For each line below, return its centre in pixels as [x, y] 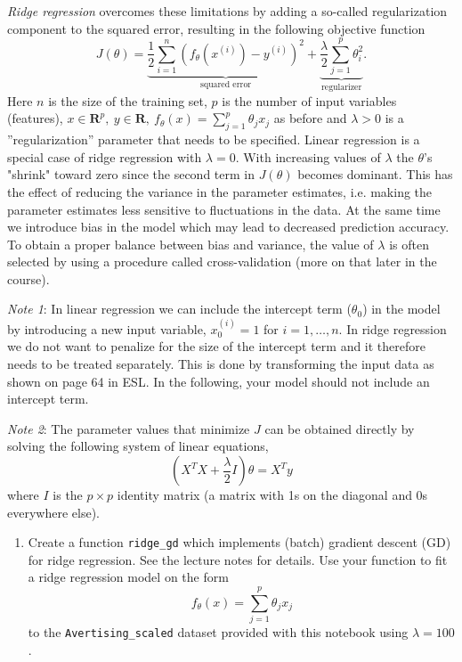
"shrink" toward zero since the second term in [131, 174]
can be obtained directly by [340, 428]
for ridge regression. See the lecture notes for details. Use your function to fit [238, 559]
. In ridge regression [393, 328]
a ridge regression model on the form [128, 577]
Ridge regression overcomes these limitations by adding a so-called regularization [227, 11]
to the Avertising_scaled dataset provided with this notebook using [218, 632]
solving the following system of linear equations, [138, 446]
